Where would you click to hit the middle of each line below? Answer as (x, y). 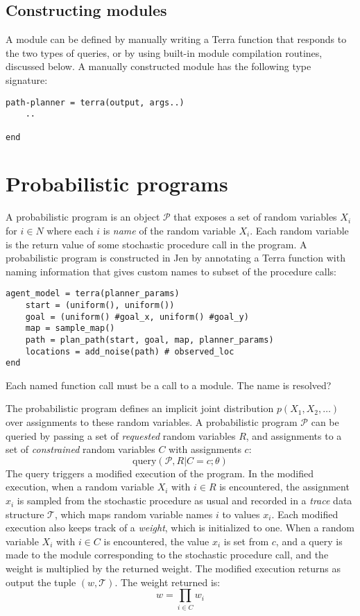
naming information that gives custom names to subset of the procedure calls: (171, 271)
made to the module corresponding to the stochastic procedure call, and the (167, 555)
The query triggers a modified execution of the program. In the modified (160, 473)
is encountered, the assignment (284, 487)
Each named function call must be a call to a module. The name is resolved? (169, 385)
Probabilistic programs (117, 183)
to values (241, 514)
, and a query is (309, 541)
